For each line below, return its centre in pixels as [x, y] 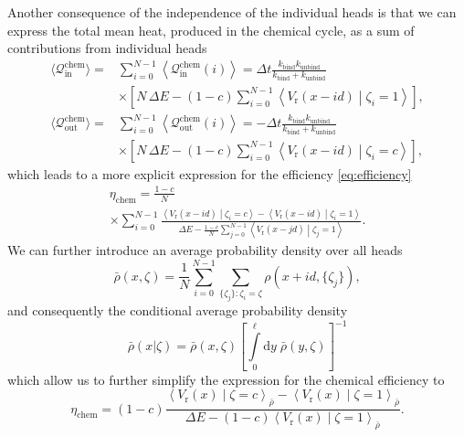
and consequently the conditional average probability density [178, 310]
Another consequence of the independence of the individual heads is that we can [232, 12]
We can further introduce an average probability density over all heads [205, 250]
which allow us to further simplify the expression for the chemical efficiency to [226, 379]
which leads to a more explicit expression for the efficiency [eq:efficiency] [210, 173]
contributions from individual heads [107, 48]
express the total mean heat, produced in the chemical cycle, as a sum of [211, 30]
